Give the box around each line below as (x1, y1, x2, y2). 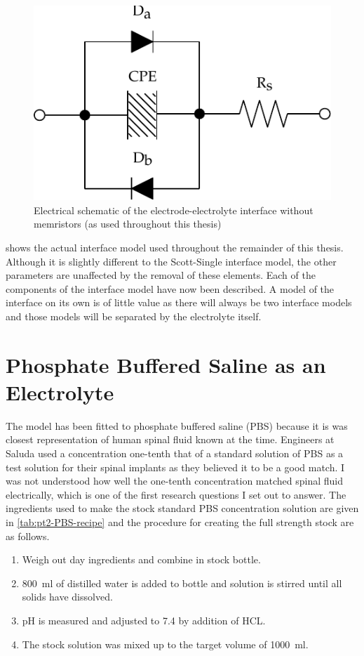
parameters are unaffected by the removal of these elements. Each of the (6, 268, 316, 282)
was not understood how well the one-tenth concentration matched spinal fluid (6, 473, 343, 488)
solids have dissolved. (22, 589, 113, 604)
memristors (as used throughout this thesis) (34, 216, 222, 231)
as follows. (6, 528, 50, 543)
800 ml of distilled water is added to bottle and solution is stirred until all (22, 575, 342, 590)
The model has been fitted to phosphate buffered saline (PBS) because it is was (6, 418, 348, 433)
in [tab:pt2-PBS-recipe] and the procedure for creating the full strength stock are (6, 515, 354, 529)
